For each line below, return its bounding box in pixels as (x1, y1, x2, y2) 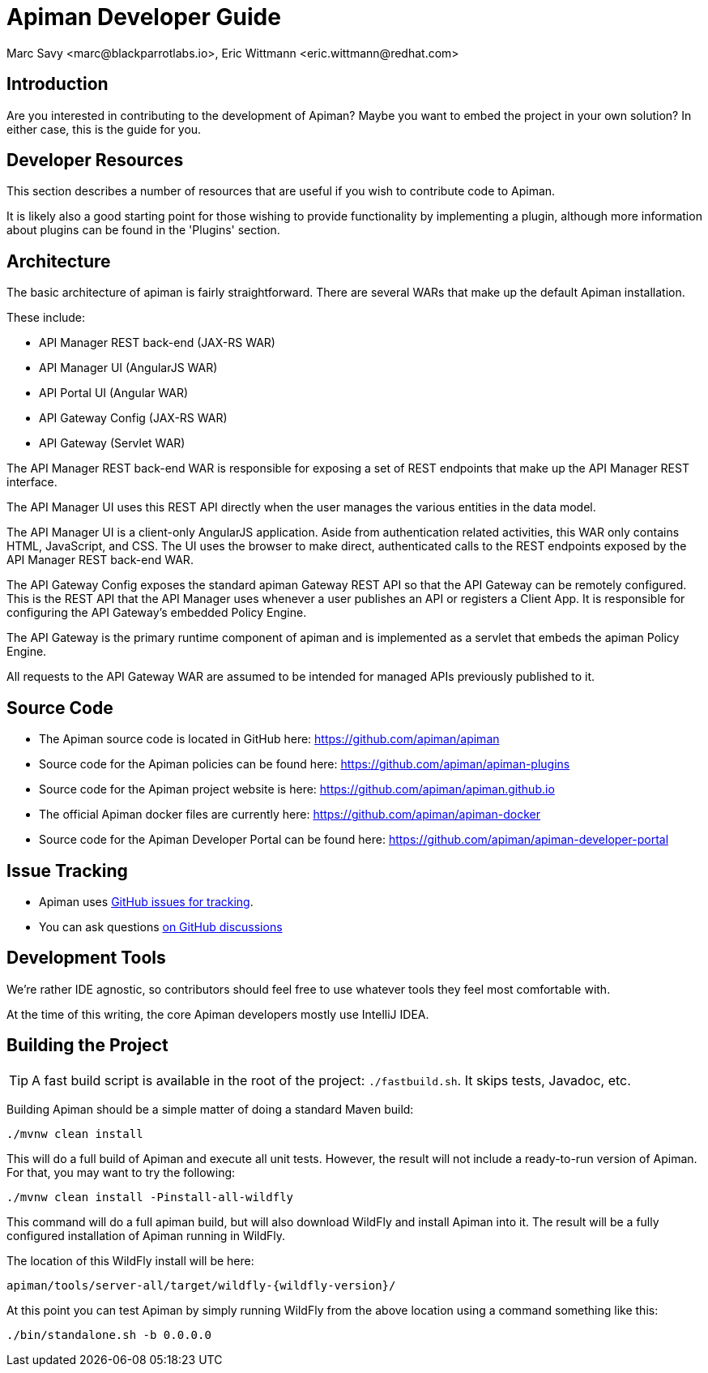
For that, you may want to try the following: (6, 1165, 236, 1179)
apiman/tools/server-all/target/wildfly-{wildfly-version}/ (6, 1278, 396, 1292)
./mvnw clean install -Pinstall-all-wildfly (6, 1190, 294, 1204)
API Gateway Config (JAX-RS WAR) (39, 411, 228, 426)
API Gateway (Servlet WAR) (39, 436, 186, 451)
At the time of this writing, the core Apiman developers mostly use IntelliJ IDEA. (6, 1007, 429, 1021)
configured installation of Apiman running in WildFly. (6, 1228, 286, 1243)
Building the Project (6, 1035, 168, 1056)
